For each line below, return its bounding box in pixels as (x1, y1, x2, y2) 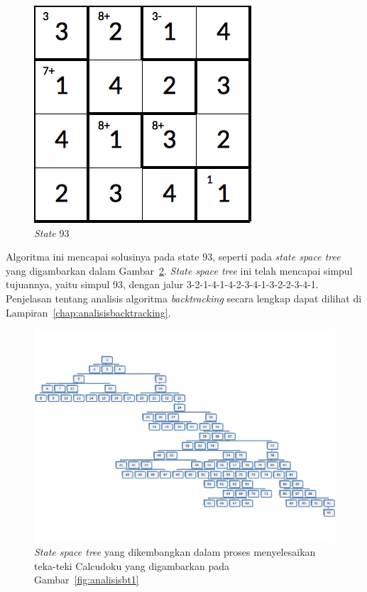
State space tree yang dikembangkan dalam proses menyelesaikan (34, 544, 316, 559)
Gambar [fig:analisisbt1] (34, 572, 139, 587)
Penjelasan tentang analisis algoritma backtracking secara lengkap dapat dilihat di (6, 290, 362, 305)
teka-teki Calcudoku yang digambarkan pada (34, 558, 230, 573)
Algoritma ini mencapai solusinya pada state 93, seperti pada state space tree (6, 249, 341, 264)
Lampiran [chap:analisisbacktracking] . (6, 305, 171, 319)
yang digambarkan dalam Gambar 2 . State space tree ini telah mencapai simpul (6, 263, 353, 278)
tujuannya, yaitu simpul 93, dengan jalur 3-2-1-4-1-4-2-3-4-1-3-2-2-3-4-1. (6, 277, 319, 292)
